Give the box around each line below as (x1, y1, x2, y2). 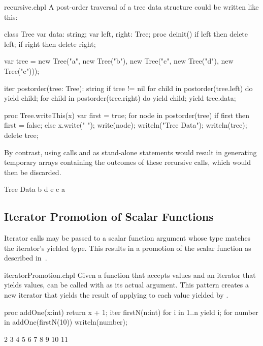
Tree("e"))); (4, 65, 40, 76)
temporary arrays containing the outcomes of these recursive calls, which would (4, 157, 251, 167)
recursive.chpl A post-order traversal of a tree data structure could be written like (4, 2, 259, 12)
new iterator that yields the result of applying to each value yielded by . (4, 290, 228, 300)
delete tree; (4, 129, 39, 140)
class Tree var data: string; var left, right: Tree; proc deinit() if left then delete (4, 28, 248, 39)
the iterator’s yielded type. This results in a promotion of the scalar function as (4, 242, 251, 253)
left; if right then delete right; (4, 38, 96, 49)
